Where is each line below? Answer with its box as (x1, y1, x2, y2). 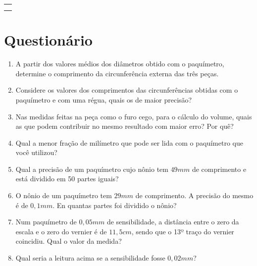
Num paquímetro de (15, 216, 77, 227)
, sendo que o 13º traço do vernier (131, 226, 234, 236)
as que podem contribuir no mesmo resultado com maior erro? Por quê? (15, 121, 234, 131)
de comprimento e (192, 163, 247, 174)
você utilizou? (15, 147, 57, 158)
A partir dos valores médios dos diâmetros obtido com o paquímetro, (15, 58, 224, 69)
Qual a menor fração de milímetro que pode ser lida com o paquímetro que (15, 137, 243, 148)
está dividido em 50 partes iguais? (15, 173, 119, 184)
